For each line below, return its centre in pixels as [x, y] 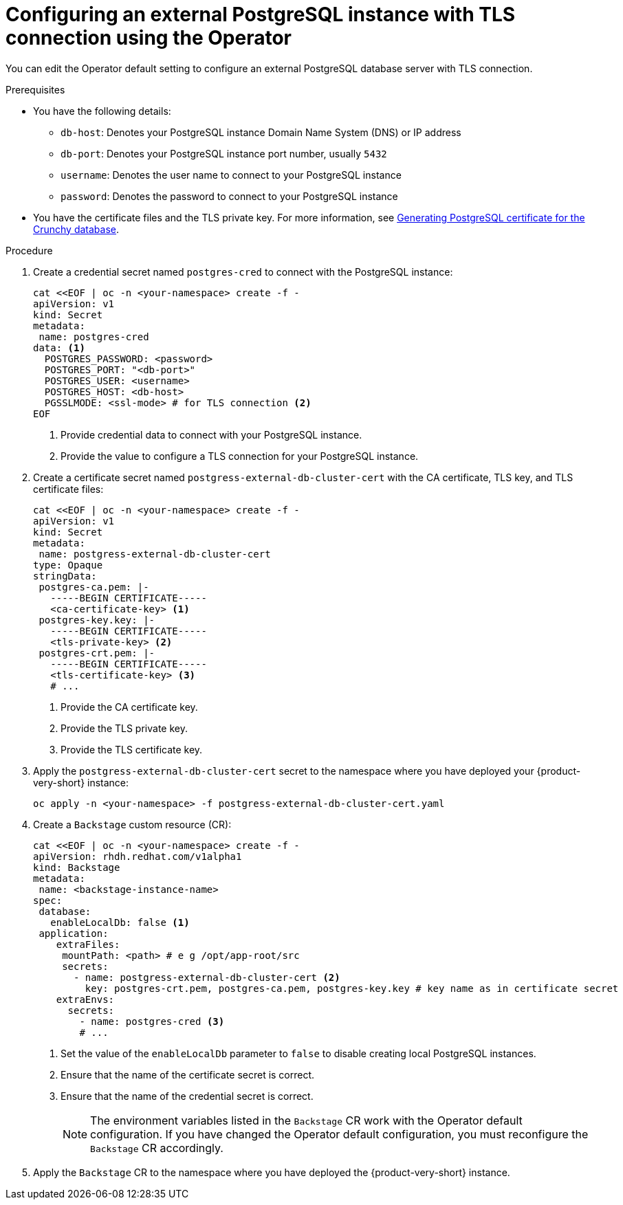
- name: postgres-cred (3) [152, 1021]
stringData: [65, 576]
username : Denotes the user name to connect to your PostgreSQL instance [231, 175]
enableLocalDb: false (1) [120, 922]
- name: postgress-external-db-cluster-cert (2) [207, 977]
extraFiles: [88, 944]
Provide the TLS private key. [124, 728]
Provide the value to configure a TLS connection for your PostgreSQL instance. [240, 456]
